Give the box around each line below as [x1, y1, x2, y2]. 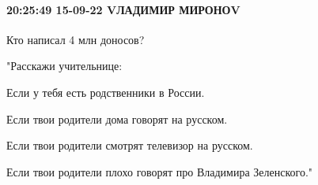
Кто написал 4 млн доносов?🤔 [6, 31, 148, 47]
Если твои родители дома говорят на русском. [6, 110, 228, 127]
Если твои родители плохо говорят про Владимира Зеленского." [6, 163, 313, 179]
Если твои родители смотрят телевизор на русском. [6, 137, 253, 154]
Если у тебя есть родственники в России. [6, 83, 205, 100]
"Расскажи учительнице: [6, 57, 123, 74]
